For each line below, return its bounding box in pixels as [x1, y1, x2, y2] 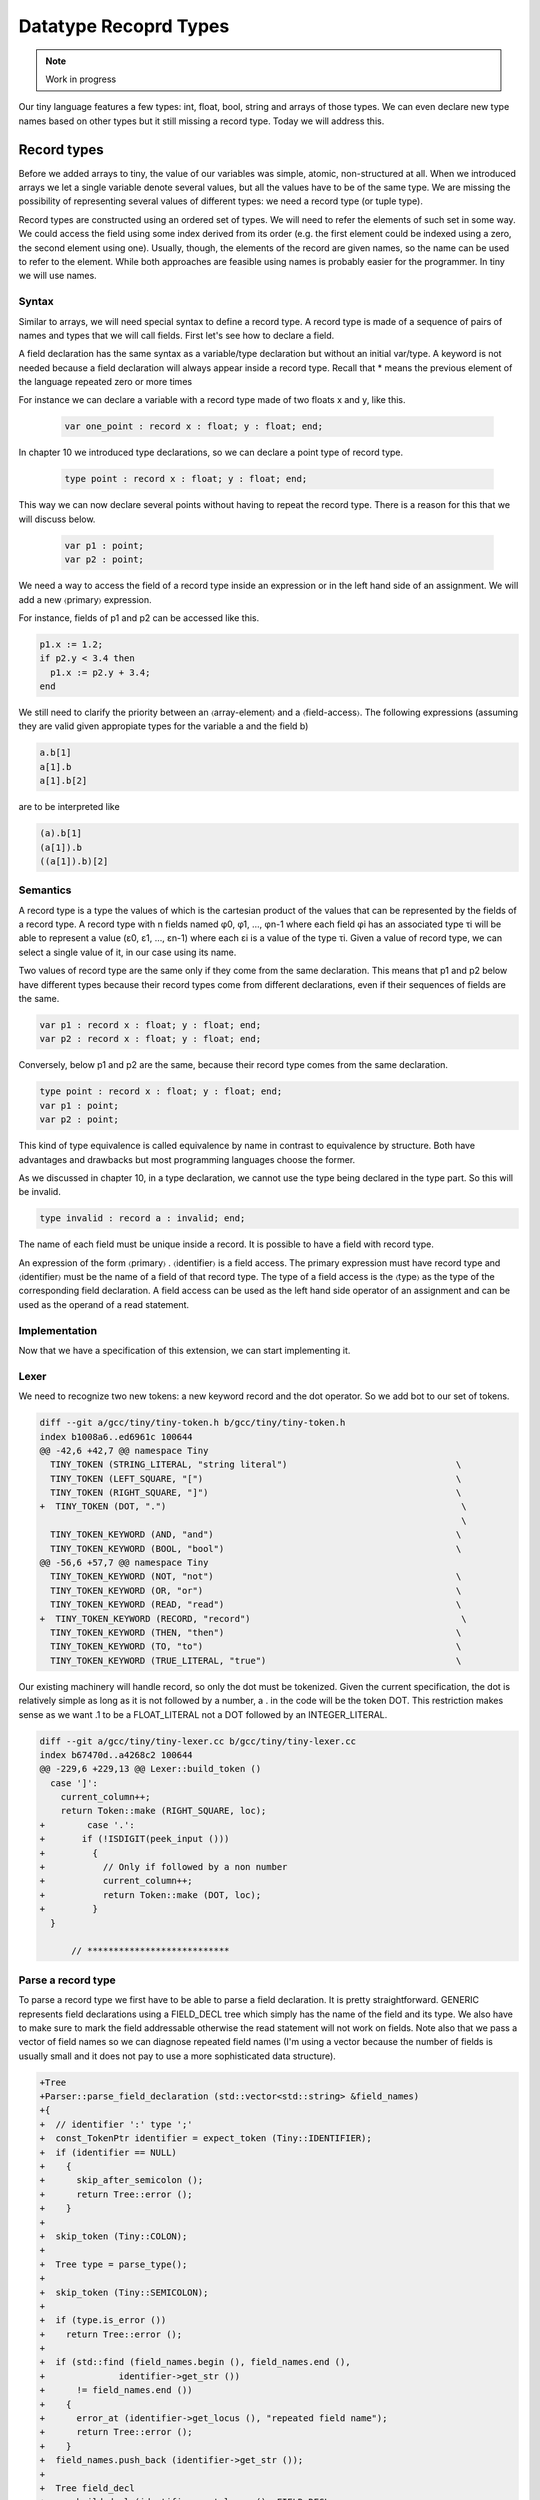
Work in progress [45, 73, 117, 85]
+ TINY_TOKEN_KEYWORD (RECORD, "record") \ [39, 1613, 467, 1624]
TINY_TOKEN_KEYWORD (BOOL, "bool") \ [50, 1543, 462, 1554]
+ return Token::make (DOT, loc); [39, 1889, 262, 1900]
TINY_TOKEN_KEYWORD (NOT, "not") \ [50, 1571, 462, 1582]
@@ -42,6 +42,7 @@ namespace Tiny [39, 1445, 209, 1456]
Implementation [18, 1323, 98, 1337]
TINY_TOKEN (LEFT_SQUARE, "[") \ [50, 1473, 462, 1484]
